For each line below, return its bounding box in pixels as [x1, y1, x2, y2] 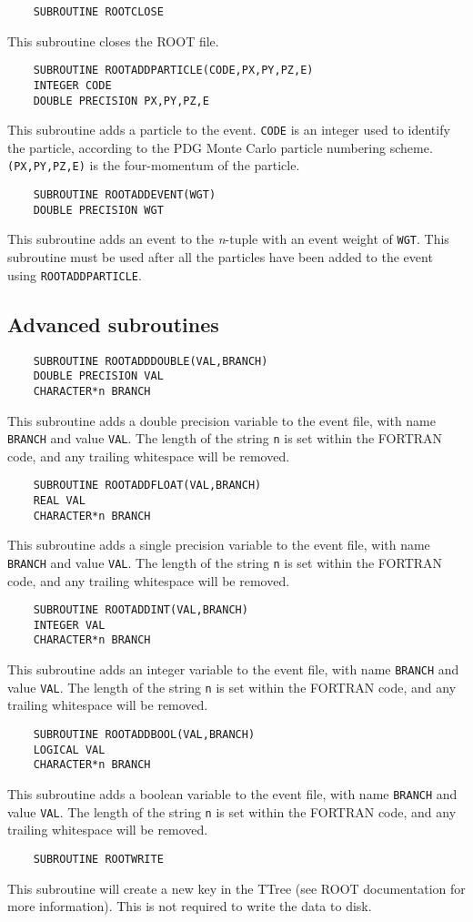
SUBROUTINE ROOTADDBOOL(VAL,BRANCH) [33, 728, 256, 742]
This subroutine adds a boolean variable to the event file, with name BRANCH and [7, 785, 458, 804]
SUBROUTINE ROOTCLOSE [33, 5, 164, 18]
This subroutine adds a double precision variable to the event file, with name [7, 410, 436, 430]
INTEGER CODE [33, 78, 112, 92]
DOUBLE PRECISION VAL [33, 370, 164, 383]
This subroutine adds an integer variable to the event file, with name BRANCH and [7, 660, 459, 679]
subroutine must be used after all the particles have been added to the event [7, 248, 433, 267]
